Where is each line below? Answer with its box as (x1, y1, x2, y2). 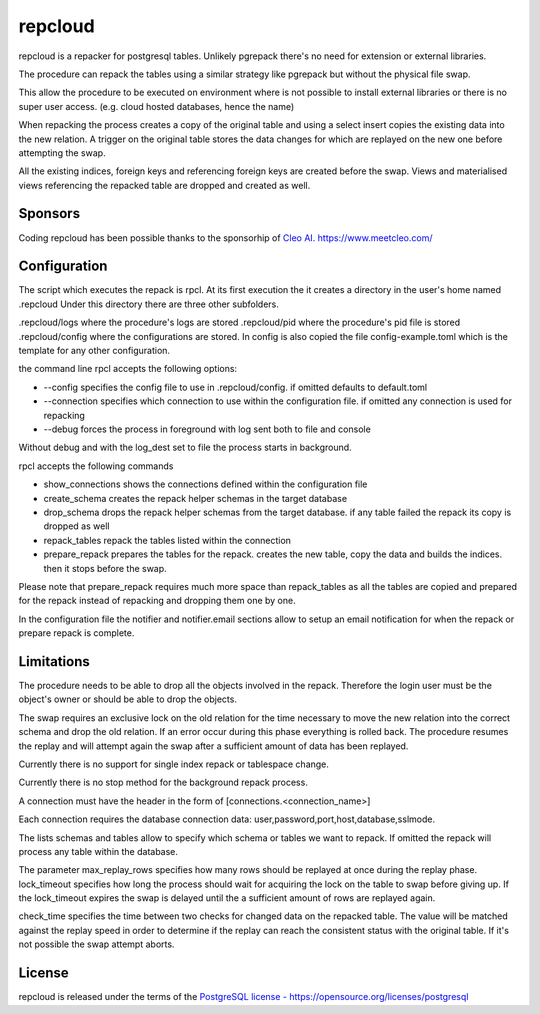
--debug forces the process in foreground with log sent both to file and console (43, 423, 372, 435)
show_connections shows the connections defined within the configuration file (43, 478, 368, 490)
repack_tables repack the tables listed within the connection (43, 534, 292, 546)
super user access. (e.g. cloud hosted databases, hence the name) (18, 100, 295, 112)
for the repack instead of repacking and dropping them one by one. (18, 595, 296, 607)
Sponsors (18, 205, 80, 222)
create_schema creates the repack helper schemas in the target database (43, 492, 348, 504)
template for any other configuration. (18, 345, 170, 357)
